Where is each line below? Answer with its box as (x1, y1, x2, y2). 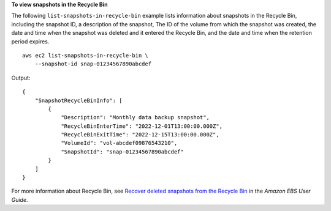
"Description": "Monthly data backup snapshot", (61, 114, 210, 121)
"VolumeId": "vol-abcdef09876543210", (61, 139, 178, 147)
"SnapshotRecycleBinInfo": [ (34, 97, 123, 104)
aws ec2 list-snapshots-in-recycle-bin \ (22, 52, 148, 59)
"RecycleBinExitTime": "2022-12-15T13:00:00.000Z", (61, 131, 220, 138)
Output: (11, 74, 31, 81)
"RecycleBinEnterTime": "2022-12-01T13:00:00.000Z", (61, 122, 223, 130)
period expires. (11, 37, 50, 45)
